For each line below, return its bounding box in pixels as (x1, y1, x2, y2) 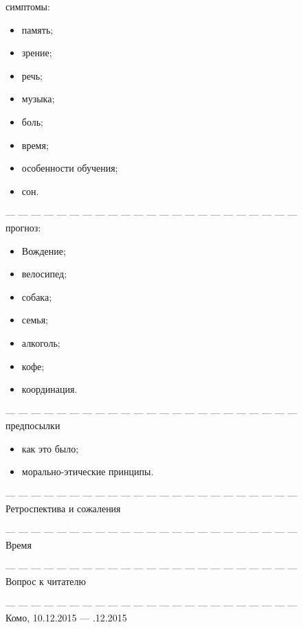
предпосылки (5, 418, 60, 433)
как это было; (21, 441, 79, 455)
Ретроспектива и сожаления (5, 501, 121, 515)
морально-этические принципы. (21, 464, 154, 479)
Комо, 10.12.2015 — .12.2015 (5, 610, 127, 625)
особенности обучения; (21, 161, 118, 175)
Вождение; (21, 243, 66, 258)
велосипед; (21, 266, 67, 281)
